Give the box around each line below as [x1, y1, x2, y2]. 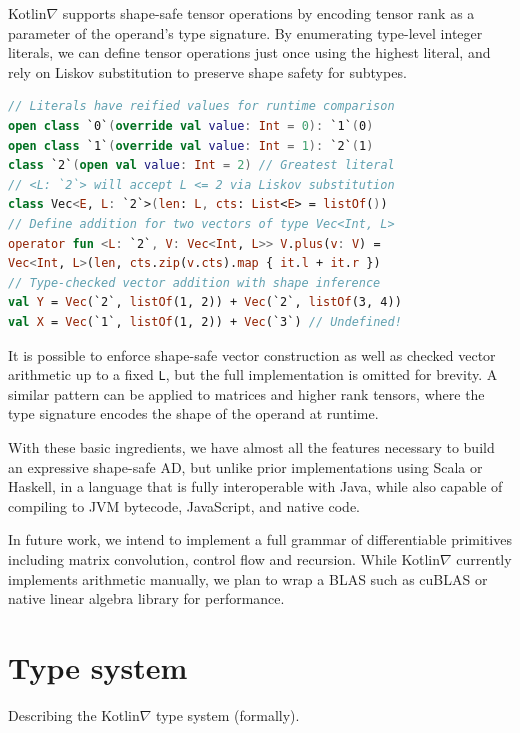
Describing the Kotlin [8, 704, 140, 725]
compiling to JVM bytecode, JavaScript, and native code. [8, 495, 361, 516]
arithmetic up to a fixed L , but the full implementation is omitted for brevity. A [8, 364, 498, 385]
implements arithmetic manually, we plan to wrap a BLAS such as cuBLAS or [8, 568, 488, 589]
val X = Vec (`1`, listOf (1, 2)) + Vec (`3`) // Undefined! [8, 314, 402, 329]
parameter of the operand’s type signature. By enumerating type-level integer [8, 22, 483, 43]
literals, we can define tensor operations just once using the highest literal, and [8, 42, 491, 63]
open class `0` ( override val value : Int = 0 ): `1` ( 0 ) [8, 118, 374, 133]
